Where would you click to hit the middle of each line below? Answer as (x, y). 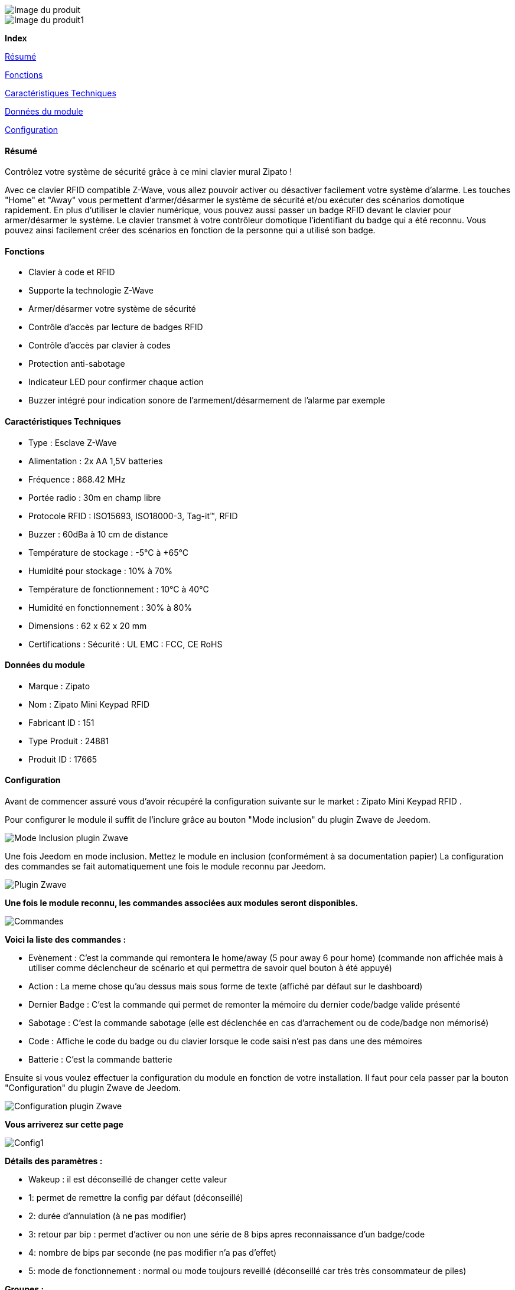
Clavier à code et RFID (72, 272)
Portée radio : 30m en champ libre (95, 497)
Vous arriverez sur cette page (64, 1125)
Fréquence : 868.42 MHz (77, 479)
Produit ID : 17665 (63, 759)
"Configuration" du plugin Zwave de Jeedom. (93, 1088)
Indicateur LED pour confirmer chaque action (116, 382)
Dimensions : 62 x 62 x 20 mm (88, 626)
